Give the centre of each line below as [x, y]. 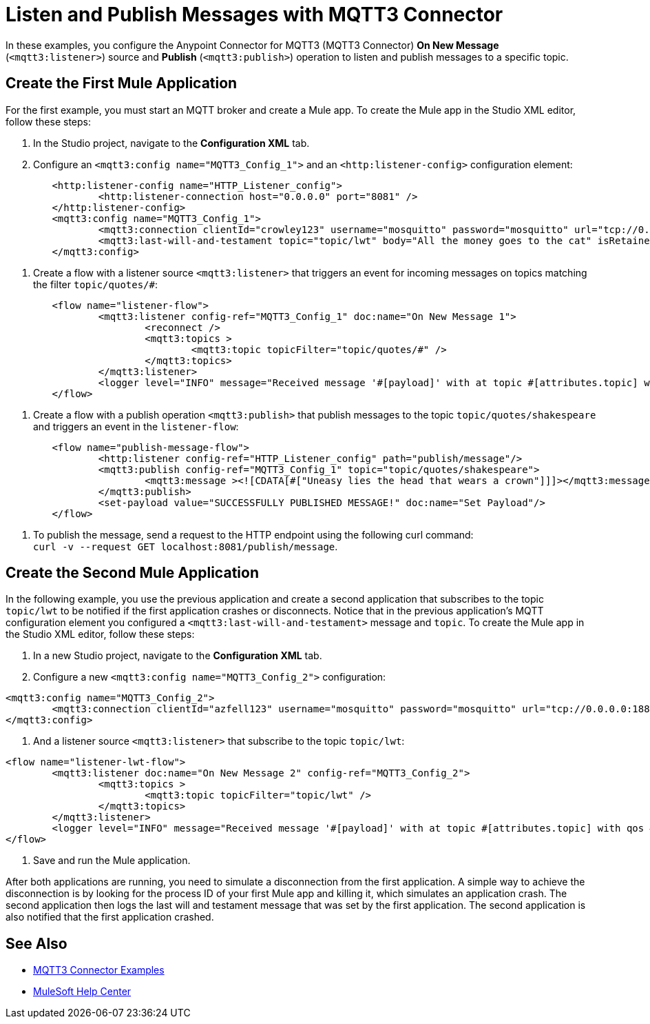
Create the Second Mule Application [132, 573]
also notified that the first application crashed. [110, 917]
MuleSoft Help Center [82, 992]
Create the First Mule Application [122, 83]
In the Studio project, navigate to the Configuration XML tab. [171, 143]
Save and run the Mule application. [112, 861]
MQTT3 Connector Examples [99, 970]
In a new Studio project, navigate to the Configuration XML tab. [178, 656]
